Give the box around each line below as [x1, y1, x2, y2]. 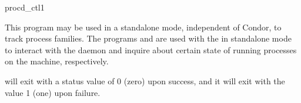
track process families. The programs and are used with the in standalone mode [5, 32, 292, 44]
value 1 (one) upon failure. [5, 86, 101, 98]
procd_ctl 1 [5, 1, 45, 13]
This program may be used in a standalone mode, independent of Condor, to [5, 20, 282, 33]
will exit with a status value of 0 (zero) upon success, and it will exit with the [5, 74, 285, 87]
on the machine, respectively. [5, 55, 109, 67]
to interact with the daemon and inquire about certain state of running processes [5, 43, 297, 56]
